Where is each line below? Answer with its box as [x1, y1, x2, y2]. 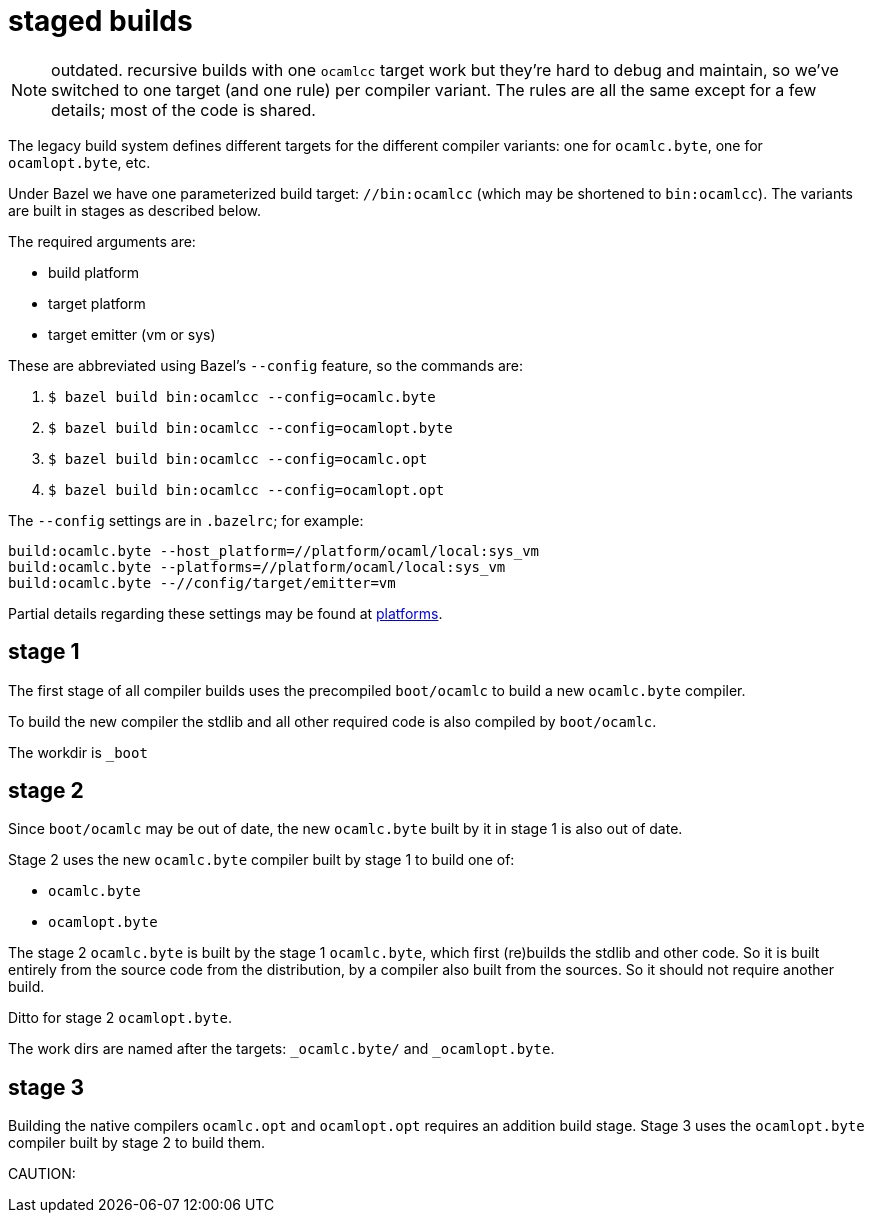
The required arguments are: [8, 232, 196, 250]
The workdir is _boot [8, 743, 148, 761]
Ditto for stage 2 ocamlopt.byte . [8, 1009, 232, 1027]
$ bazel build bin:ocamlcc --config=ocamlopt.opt [48, 481, 445, 498]
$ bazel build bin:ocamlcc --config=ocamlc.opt [48, 450, 428, 467]
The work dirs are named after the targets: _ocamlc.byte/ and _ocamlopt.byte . [8, 1040, 555, 1058]
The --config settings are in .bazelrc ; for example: [8, 511, 364, 529]
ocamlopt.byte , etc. [8, 153, 151, 171]
